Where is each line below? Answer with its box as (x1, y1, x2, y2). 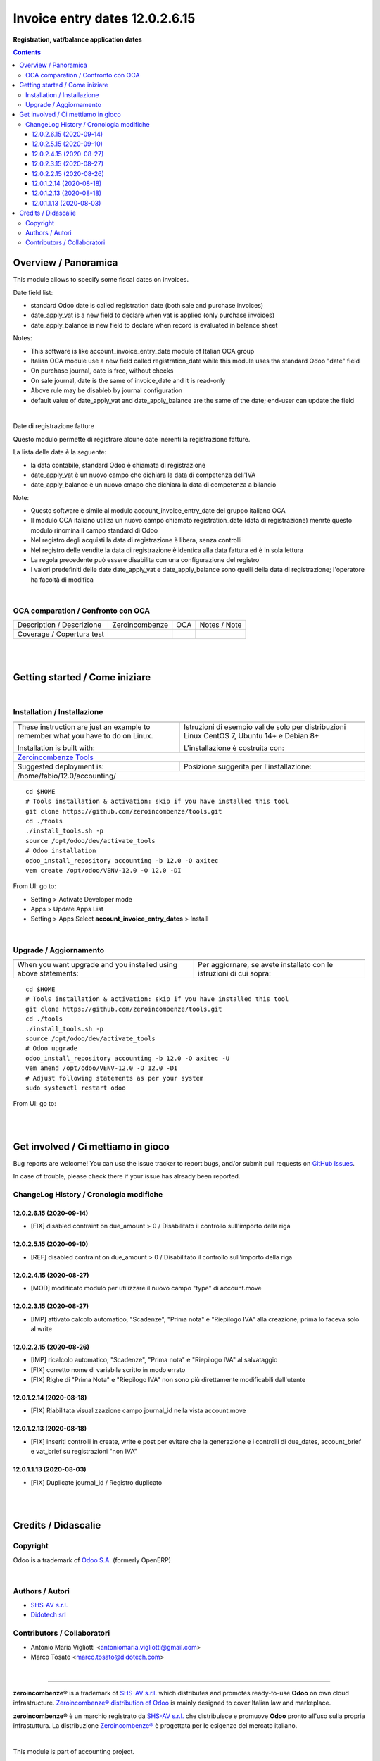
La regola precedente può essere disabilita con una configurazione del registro (30, 556, 260, 564)
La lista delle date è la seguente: (13, 448, 107, 456)
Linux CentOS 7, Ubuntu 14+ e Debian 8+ (183, 730, 319, 740)
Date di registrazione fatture (13, 422, 95, 430)
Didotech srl (30, 1610, 66, 1619)
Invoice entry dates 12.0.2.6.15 (13, 11, 196, 26)
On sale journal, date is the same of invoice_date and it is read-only (30, 376, 226, 385)
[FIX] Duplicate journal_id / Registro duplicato (30, 1478, 163, 1486)
